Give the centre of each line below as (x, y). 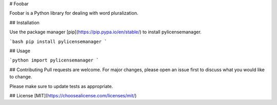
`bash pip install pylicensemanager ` (58, 41)
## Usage (20, 51)
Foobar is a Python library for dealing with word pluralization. (74, 13)
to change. (21, 77)
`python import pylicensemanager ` (54, 60)
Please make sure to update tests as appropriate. (61, 86)
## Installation (24, 23)
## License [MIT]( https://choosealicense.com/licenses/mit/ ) (73, 95)
